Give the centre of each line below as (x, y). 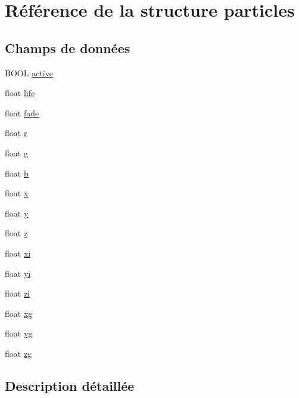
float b (17, 173)
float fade (22, 112)
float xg (19, 313)
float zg (18, 353)
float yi (18, 273)
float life (20, 93)
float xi (18, 253)
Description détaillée (70, 385)
